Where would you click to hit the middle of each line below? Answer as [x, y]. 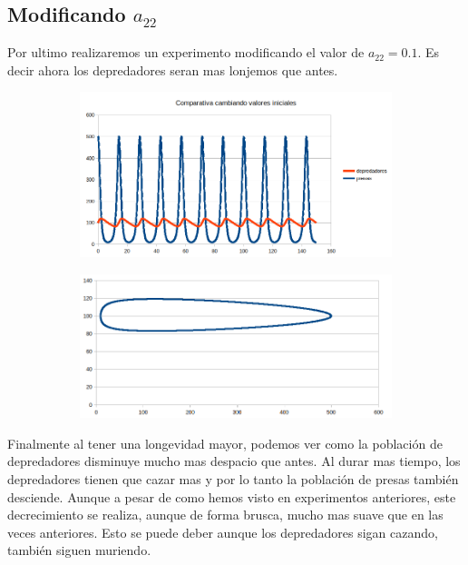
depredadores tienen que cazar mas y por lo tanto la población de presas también [233, 478]
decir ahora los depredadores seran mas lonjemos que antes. [173, 69]
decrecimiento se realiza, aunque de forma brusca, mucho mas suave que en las [225, 515]
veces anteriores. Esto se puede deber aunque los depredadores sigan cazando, [223, 532]
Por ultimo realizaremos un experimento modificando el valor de [186, 52]
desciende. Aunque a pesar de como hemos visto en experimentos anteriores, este [232, 496]
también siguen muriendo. [79, 550]
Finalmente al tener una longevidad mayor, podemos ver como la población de [225, 443]
